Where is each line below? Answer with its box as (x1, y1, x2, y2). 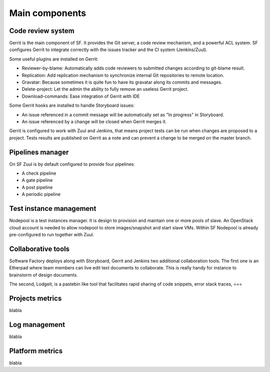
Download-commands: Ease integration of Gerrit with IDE (21, 93, 140, 99)
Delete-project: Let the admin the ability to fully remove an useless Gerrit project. (21, 86, 188, 92)
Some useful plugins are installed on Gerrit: (9, 56, 98, 62)
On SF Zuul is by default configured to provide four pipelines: (9, 161, 135, 167)
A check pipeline (21, 170, 56, 176)
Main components (9, 8, 86, 19)
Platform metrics (9, 346, 62, 355)
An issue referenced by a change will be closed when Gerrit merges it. (21, 118, 167, 125)
